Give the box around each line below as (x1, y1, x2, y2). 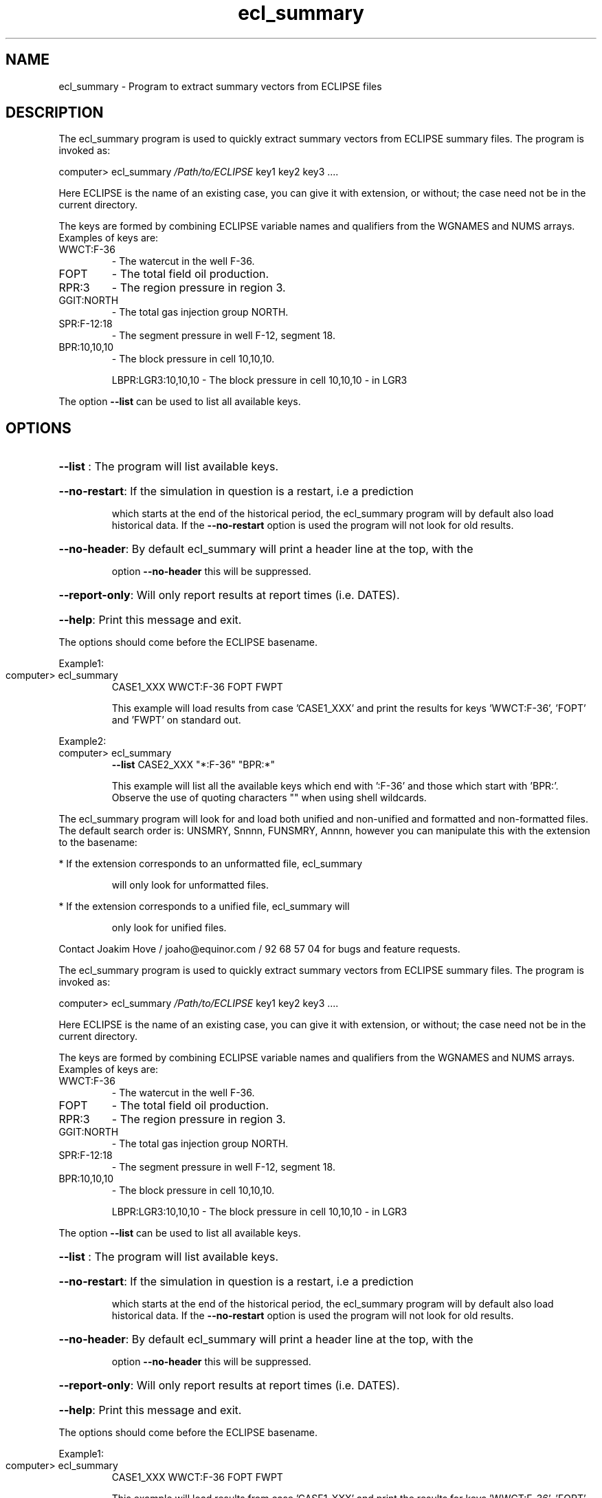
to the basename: (58, 836, 137, 849)
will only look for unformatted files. (111, 879, 269, 891)
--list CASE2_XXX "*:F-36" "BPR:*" (111, 759, 276, 771)
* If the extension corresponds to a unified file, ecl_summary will (58, 900, 350, 913)
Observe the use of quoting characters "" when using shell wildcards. (111, 792, 427, 804)
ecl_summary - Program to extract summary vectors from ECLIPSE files (58, 80, 382, 92)
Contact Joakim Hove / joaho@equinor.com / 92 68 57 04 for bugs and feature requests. (58, 943, 460, 955)
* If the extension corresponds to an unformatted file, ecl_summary (58, 858, 363, 870)
